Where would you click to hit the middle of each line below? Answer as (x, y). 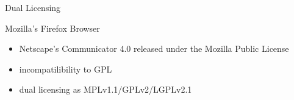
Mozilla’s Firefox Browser (52, 28)
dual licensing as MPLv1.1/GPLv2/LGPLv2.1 (106, 89)
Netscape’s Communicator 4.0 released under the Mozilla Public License (154, 48)
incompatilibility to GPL (66, 69)
